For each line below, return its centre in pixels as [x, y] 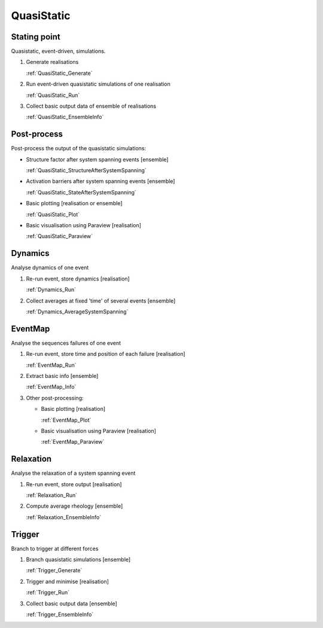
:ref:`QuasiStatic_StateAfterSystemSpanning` [81, 192]
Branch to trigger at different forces [55, 548]
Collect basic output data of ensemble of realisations [91, 106]
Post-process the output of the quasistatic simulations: [79, 148]
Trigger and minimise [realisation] [67, 581]
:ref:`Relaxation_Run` [52, 495]
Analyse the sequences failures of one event [66, 343]
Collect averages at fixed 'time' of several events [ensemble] [101, 301]
